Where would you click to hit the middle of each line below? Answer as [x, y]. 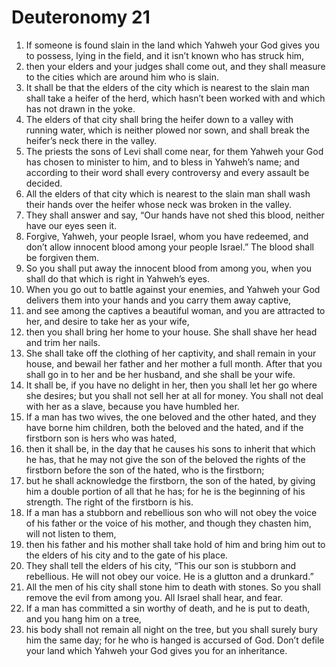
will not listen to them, [71, 533]
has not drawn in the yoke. [80, 108]
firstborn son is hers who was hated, [101, 438]
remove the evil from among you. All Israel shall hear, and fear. [154, 597]
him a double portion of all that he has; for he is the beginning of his [165, 491]
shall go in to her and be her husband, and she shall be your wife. [160, 374]
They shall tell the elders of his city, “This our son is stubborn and [161, 565]
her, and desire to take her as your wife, [107, 321]
